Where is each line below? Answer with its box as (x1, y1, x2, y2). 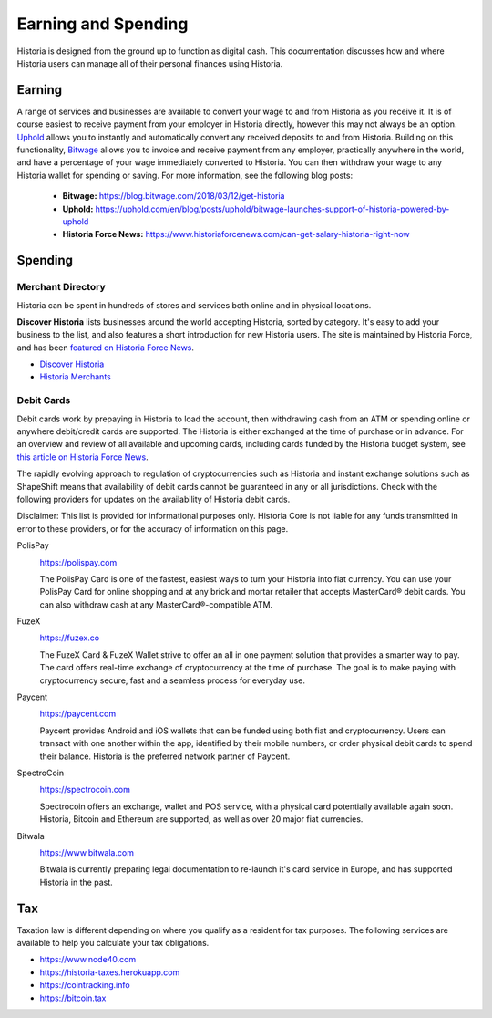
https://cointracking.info (39, 980, 131, 991)
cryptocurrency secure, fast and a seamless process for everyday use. (39, 675, 305, 686)
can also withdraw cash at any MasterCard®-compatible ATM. (39, 598, 273, 610)
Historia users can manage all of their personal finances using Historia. (16, 57, 283, 68)
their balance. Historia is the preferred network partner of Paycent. (39, 751, 291, 762)
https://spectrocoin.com (39, 784, 131, 795)
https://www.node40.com (39, 954, 137, 965)
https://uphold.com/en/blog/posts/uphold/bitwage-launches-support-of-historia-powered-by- (95, 203, 450, 214)
